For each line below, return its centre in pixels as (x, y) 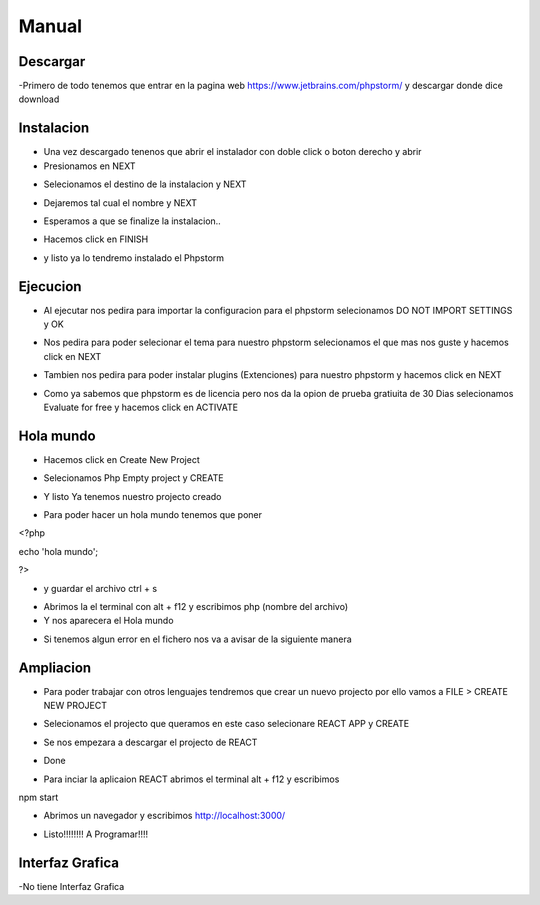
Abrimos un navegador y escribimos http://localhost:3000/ (164, 816)
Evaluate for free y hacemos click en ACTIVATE (141, 407)
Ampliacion (55, 667)
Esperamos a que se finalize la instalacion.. (132, 221)
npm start (38, 797)
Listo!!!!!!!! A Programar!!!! (96, 834)
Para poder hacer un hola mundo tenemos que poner (153, 515)
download (39, 99)
